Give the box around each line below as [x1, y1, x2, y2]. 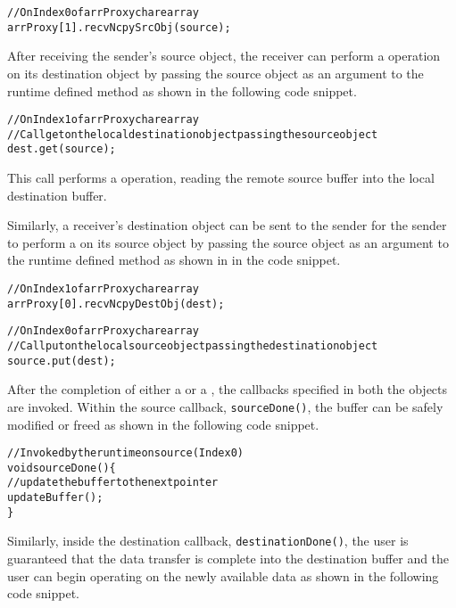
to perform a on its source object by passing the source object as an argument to [7, 233, 449, 251]
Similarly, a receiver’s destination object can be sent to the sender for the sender [7, 216, 447, 234]
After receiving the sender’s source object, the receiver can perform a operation [7, 46, 441, 65]
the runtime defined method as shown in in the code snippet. [7, 251, 341, 269]
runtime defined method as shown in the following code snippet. [7, 81, 357, 100]
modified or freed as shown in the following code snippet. [7, 415, 319, 433]
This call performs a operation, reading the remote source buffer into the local [7, 168, 435, 187]
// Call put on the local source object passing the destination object [7, 340, 378, 352]
